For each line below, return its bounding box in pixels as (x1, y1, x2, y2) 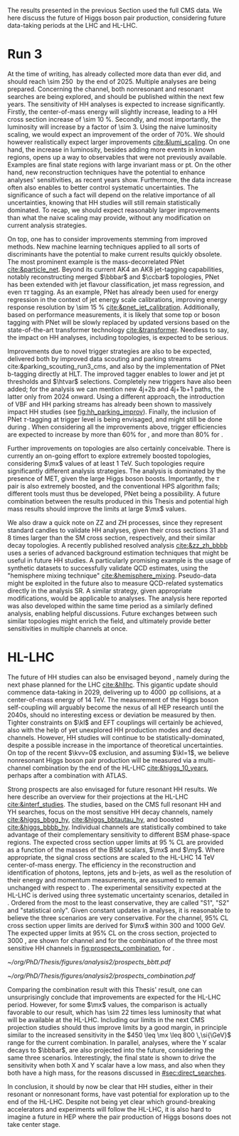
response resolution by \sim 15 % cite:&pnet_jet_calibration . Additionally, (7, 303, 221, 311)
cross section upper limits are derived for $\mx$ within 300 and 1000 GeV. (7, 921, 225, 929)
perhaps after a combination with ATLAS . (7, 771, 128, 779)
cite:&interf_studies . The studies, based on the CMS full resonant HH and (7, 800, 222, 808)
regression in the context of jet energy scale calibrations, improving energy (7, 295, 228, 303)
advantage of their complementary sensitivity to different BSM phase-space (7, 830, 230, 839)
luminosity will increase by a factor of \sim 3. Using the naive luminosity (7, 123, 218, 131)
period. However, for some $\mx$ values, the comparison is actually (7, 1000, 208, 1009)
